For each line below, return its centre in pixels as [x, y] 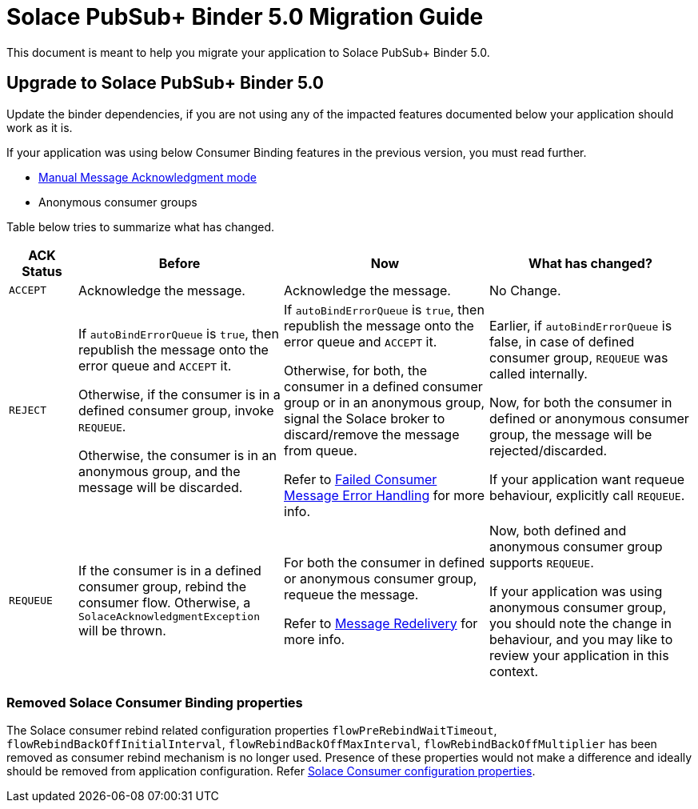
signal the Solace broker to [365, 418]
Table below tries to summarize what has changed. [141, 226]
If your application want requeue [587, 479]
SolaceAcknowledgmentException [169, 617]
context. [514, 671]
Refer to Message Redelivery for [381, 623]
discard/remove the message [372, 434]
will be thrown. [122, 631]
